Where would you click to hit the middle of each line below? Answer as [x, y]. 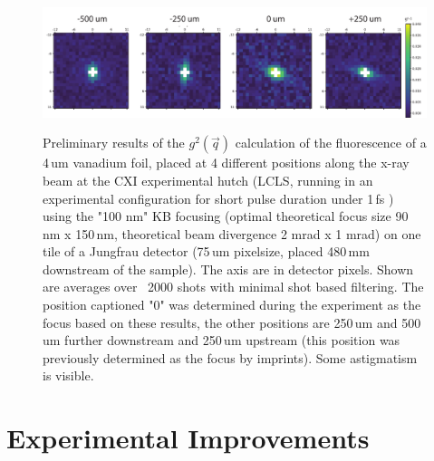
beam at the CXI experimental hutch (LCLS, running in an [208, 180]
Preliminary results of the [114, 143]
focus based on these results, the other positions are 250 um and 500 [232, 322]
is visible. [68, 375]
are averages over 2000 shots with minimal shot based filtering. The [233, 287]
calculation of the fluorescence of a [331, 143]
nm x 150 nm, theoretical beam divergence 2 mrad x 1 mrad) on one [232, 233]
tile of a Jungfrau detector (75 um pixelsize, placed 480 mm [206, 251]
